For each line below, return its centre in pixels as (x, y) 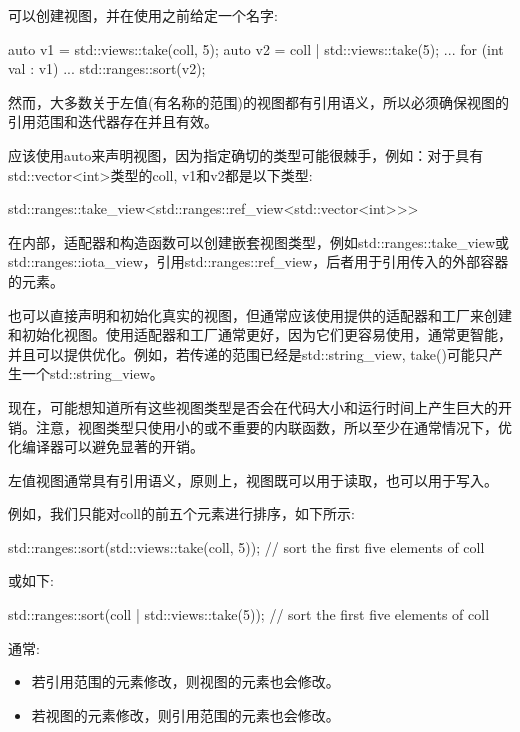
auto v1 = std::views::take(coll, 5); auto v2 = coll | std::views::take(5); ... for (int (256, 48)
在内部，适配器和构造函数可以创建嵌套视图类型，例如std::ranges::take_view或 (259, 241)
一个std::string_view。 (92, 373)
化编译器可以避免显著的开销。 (106, 446)
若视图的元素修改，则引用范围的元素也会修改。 (185, 714)
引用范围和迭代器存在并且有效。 (113, 121)
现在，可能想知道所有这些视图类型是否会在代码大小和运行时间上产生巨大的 (253, 406)
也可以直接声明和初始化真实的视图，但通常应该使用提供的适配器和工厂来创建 (260, 314)
